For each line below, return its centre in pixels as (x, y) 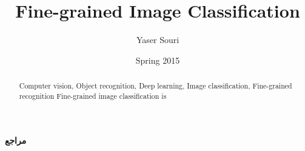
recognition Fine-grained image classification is (93, 96)
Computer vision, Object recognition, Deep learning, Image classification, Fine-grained (156, 86)
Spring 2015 (158, 60)
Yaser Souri (158, 40)
